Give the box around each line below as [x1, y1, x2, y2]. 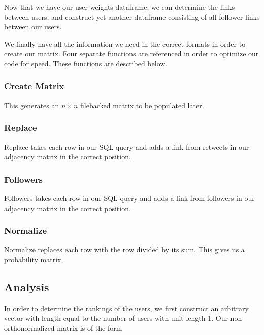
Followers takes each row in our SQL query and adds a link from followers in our [4, 193, 255, 203]
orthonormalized [4, 322, 55, 333]
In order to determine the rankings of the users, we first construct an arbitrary [4, 303, 249, 313]
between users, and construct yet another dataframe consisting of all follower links [4, 11, 260, 22]
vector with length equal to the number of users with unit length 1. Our [4, 313, 228, 323]
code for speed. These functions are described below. [4, 58, 168, 69]
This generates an [4, 99, 59, 110]
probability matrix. [4, 254, 63, 264]
